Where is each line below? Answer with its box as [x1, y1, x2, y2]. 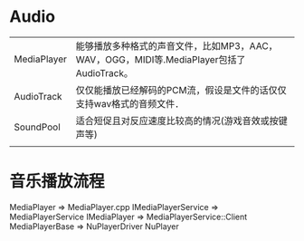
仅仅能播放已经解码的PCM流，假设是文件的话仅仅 [75, 83, 287, 96]
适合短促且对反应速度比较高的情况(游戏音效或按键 [75, 114, 288, 127]
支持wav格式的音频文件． [75, 97, 185, 110]
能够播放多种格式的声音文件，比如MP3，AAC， [75, 39, 278, 52]
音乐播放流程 [9, 171, 106, 192]
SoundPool [14, 120, 61, 133]
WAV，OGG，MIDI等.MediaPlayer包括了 [75, 53, 246, 65]
